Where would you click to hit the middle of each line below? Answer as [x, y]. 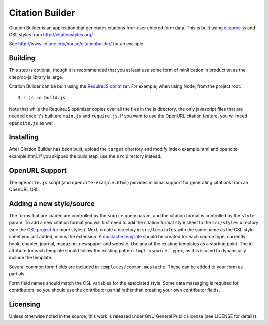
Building [22, 58]
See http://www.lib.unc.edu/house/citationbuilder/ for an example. [77, 44]
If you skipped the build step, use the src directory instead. [100, 156]
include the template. [31, 258]
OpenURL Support [38, 170]
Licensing [25, 304]
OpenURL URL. [25, 189]
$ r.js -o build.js [42, 98]
